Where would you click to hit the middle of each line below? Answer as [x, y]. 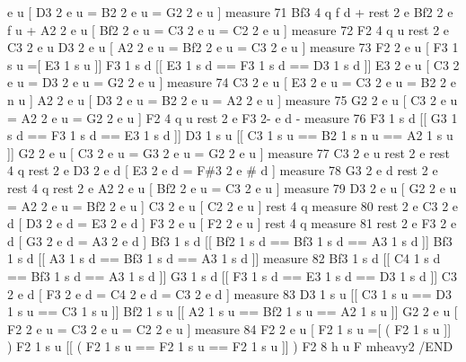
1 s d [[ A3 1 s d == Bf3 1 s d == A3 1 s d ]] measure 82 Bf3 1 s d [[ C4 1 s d [224, 258]
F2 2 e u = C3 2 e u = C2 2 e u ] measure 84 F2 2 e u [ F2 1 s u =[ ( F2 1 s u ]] [229, 328]
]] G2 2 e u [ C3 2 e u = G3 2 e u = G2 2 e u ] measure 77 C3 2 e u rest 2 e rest [229, 152]
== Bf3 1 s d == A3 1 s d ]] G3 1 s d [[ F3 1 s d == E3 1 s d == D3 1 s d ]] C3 [232, 275]
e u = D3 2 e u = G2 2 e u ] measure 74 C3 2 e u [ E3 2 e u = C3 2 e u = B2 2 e [232, 82]
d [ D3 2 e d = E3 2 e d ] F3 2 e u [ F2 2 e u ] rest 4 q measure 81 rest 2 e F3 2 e [232, 223]
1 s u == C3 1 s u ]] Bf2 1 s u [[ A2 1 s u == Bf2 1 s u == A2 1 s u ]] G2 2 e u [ [233, 311]
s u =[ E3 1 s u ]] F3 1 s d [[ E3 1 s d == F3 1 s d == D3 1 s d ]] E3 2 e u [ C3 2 [233, 64]
